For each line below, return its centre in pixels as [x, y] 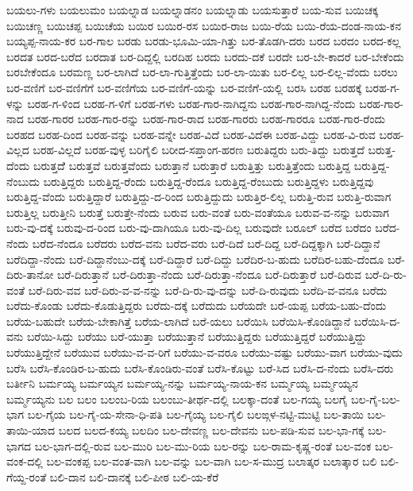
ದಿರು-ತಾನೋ [30, 274]
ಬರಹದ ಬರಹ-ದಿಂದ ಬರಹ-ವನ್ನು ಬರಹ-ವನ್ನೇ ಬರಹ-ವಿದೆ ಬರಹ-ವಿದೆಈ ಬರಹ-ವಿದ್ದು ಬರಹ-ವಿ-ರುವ [191, 134]
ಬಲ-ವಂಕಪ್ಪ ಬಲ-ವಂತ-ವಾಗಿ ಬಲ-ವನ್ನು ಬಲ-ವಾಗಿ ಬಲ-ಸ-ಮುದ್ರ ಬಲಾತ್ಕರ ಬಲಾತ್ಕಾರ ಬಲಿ [212, 461]
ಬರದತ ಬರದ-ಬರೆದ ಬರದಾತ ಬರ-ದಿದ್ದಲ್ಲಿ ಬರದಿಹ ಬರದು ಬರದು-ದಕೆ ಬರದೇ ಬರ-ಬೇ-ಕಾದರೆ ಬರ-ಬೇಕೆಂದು [205, 56]
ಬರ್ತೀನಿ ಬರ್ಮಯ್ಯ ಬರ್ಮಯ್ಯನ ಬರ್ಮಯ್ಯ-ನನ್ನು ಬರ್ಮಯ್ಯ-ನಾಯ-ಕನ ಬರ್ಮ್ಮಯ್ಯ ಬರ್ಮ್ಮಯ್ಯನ [182, 383]
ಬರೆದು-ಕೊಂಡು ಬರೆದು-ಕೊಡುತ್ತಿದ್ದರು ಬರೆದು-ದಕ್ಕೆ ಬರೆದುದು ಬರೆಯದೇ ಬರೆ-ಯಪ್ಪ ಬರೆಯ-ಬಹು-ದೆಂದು [197, 305]
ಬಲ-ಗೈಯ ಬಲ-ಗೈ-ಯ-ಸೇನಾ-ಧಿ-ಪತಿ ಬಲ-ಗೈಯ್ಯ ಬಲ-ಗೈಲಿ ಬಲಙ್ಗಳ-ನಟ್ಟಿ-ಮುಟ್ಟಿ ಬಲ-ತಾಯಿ [195, 414]
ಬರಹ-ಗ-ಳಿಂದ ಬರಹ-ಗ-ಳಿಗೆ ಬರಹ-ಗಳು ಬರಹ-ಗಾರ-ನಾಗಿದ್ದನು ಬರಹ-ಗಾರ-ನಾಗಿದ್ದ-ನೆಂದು [191, 103]
